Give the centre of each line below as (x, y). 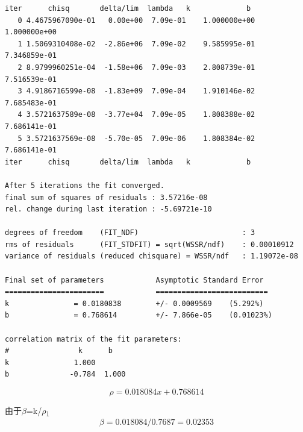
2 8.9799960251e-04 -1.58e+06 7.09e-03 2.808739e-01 (136, 67)
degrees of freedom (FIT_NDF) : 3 (130, 233)
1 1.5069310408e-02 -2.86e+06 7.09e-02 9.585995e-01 (136, 44)
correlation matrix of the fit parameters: (93, 339)
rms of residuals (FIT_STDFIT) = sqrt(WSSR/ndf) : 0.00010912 (149, 244)
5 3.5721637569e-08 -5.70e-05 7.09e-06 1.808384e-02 (136, 138)
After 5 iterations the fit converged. (85, 185)
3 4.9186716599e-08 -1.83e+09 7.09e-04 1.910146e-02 (136, 91)
